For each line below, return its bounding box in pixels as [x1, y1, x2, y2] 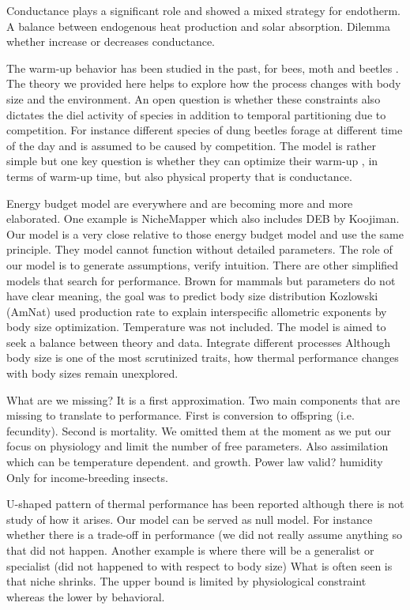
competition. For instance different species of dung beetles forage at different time [6, 122, 403, 138]
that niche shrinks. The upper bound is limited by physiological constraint [6, 573, 367, 589]
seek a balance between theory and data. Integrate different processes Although [6, 333, 391, 350]
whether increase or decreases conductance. [6, 33, 216, 50]
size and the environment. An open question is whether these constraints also [6, 90, 381, 107]
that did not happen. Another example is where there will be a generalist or [6, 542, 374, 558]
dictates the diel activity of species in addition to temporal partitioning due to [6, 106, 386, 122]
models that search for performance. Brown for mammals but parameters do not [6, 272, 396, 288]
